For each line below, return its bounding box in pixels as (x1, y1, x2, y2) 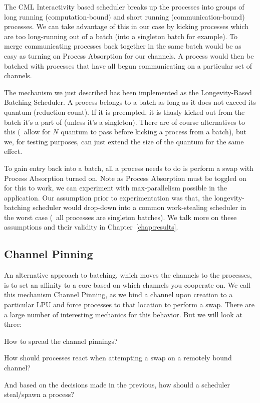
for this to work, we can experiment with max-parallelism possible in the (4, 182, 227, 193)
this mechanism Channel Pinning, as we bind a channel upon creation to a (4, 289, 233, 300)
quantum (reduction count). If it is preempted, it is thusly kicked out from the (4, 106, 245, 117)
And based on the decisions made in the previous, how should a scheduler (4, 379, 230, 389)
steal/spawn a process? (4, 389, 74, 399)
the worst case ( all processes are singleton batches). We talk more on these (4, 212, 237, 222)
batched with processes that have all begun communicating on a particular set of (4, 60, 252, 71)
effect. (4, 146, 23, 156)
